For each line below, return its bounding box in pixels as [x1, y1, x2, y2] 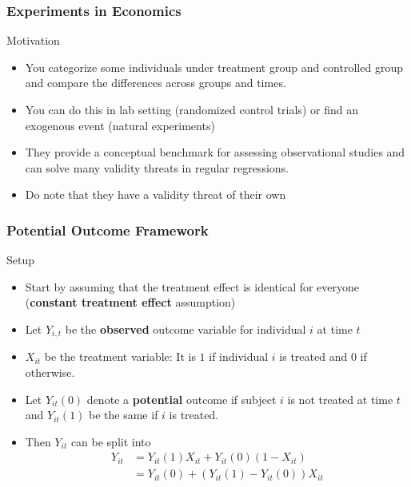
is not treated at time [287, 390, 393, 407]
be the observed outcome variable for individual [65, 320, 306, 337]
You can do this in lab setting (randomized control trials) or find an [25, 101, 358, 117]
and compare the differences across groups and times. [25, 74, 286, 91]
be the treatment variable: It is [44, 348, 196, 365]
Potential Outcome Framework [6, 220, 209, 240]
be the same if [89, 406, 158, 423]
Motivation [6, 32, 60, 49]
